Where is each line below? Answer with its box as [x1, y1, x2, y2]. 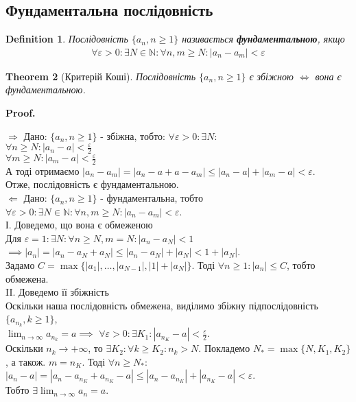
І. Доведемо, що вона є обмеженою [5, 217, 153, 232]
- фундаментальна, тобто [100, 191, 203, 205]
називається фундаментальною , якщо [182, 32, 345, 46]
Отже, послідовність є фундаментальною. [5, 177, 179, 191]
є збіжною [249, 69, 294, 83]
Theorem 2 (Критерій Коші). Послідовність [5, 69, 196, 83]
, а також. [5, 354, 46, 368]
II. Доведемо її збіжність [5, 285, 109, 299]
